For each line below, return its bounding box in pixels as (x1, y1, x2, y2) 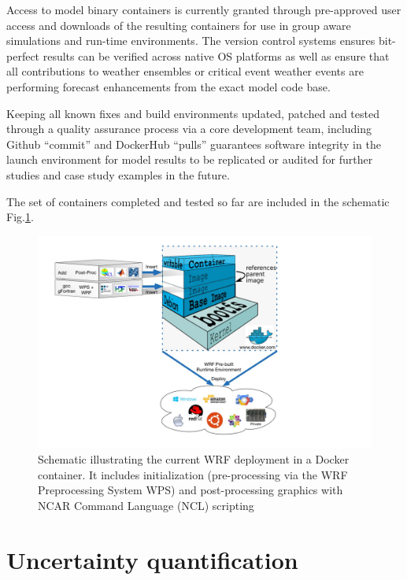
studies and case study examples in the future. (6, 166, 230, 183)
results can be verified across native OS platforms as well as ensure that (43, 47, 390, 64)
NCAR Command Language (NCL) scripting (38, 497, 254, 514)
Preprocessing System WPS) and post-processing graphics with (38, 482, 343, 498)
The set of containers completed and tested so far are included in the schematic (6, 193, 390, 209)
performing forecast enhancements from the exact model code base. (6, 78, 331, 94)
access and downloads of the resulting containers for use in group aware (6, 17, 351, 33)
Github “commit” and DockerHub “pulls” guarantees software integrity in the (6, 135, 381, 152)
